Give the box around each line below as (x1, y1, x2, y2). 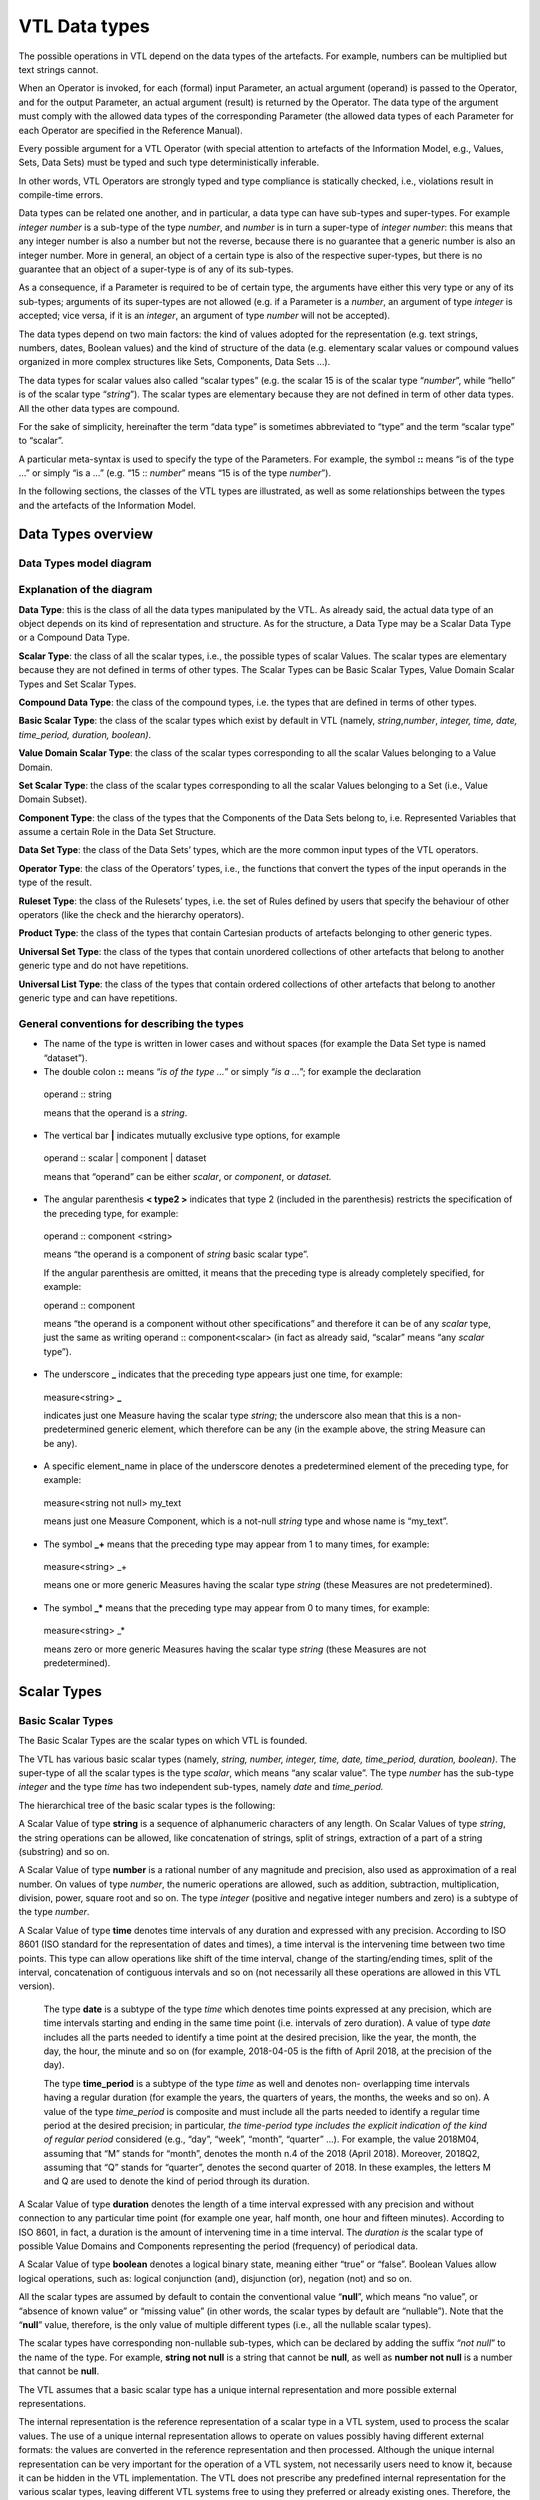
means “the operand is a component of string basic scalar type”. (43, 1248, 309, 1260)
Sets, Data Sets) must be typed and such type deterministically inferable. (18, 156, 320, 169)
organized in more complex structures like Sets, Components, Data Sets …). (18, 356, 331, 368)
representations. (18, 2397, 87, 2409)
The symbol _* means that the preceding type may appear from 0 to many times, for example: (43, 1601, 430, 1614)
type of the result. (18, 876, 92, 889)
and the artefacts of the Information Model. (18, 499, 197, 511)
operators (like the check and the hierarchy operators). (18, 909, 245, 921)
